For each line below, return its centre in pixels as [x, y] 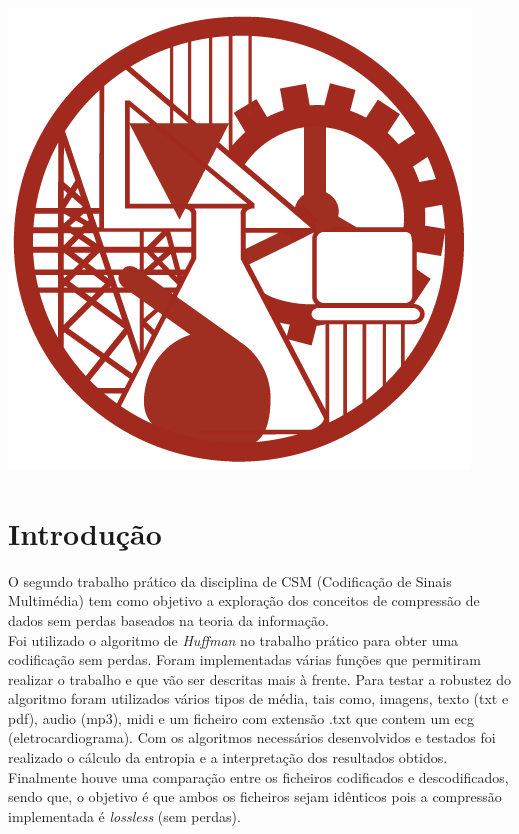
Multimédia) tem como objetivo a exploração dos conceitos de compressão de [244, 600]
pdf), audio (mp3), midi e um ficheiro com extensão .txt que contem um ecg [241, 717]
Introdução [85, 532]
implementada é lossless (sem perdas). [124, 815]
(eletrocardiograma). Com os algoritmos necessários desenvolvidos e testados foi [252, 737]
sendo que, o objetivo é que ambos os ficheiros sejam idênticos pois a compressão [255, 796]
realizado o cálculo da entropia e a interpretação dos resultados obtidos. [228, 757]
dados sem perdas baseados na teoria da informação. [168, 619]
